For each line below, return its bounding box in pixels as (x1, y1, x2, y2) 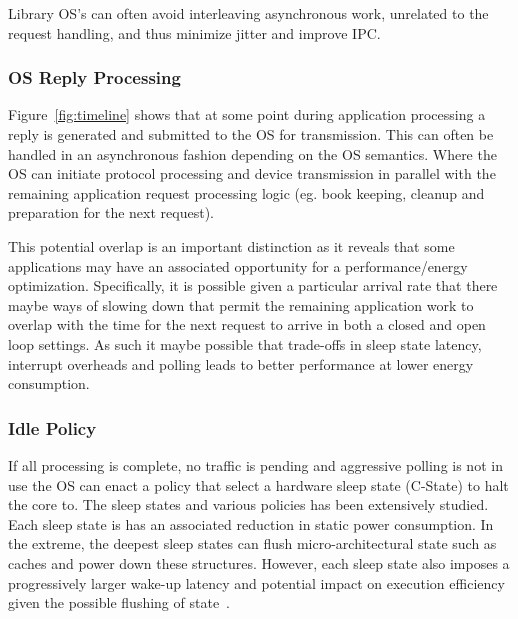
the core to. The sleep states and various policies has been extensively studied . (8, 494, 489, 515)
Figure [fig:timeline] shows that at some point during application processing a (8, 104, 486, 125)
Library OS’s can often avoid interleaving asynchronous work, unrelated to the (8, 3, 489, 23)
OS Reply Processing (8, 65, 181, 90)
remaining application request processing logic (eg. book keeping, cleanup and (8, 182, 485, 203)
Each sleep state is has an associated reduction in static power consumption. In (8, 513, 494, 534)
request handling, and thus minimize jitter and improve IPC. (8, 22, 381, 43)
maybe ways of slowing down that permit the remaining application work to (8, 294, 474, 315)
